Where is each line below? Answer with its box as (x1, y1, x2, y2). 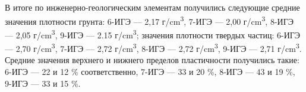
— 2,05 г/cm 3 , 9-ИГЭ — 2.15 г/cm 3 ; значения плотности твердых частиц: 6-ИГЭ (5, 27, 301, 41)
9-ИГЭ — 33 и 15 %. (5, 77, 81, 89)
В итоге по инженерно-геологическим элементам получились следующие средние (5, 1, 300, 13)
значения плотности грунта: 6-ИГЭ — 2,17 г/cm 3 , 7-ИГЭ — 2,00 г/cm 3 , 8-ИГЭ (5, 13, 294, 27)
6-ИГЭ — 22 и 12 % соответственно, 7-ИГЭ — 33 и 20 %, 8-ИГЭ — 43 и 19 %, (5, 65, 295, 77)
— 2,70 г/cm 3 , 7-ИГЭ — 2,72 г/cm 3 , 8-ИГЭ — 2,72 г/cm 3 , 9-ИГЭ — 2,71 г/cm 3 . (5, 41, 302, 54)
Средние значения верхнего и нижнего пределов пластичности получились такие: (5, 54, 299, 66)
